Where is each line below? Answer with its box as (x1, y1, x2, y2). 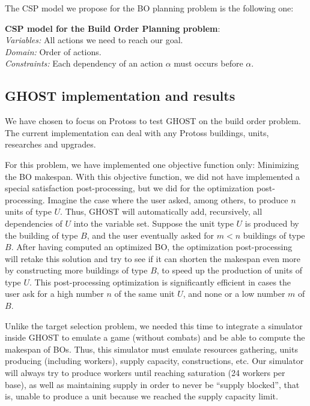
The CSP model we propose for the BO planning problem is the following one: (5, 2, 294, 14)
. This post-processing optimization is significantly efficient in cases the (29, 275, 291, 288)
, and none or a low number (183, 287, 285, 300)
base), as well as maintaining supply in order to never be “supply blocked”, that (5, 378, 300, 390)
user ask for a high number (5, 287, 104, 300)
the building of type (5, 228, 78, 241)
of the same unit (114, 287, 175, 300)
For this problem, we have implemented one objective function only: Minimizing (5, 158, 299, 170)
